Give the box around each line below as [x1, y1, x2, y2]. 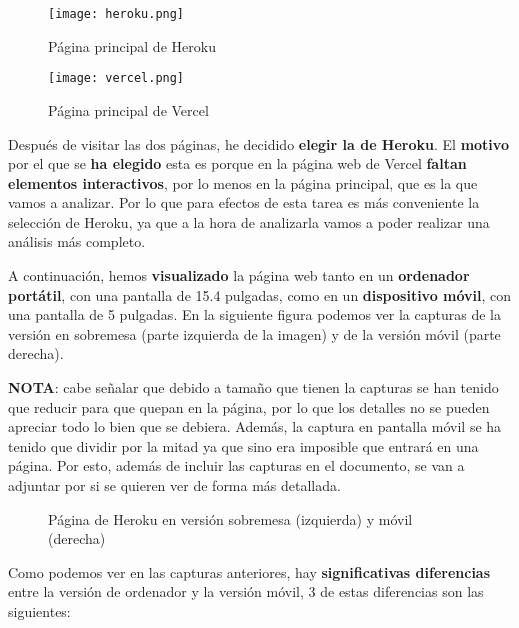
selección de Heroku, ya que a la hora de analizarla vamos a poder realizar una [8, 211, 490, 232]
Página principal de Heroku [48, 35, 216, 56]
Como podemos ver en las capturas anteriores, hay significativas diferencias [8, 561, 491, 582]
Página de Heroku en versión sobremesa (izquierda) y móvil [48, 508, 413, 529]
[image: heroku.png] [48, 7, 185, 21]
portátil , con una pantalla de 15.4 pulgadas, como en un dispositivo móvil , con [8, 284, 512, 305]
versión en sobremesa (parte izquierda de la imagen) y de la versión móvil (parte [8, 323, 501, 344]
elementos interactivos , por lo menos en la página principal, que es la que [8, 172, 478, 193]
